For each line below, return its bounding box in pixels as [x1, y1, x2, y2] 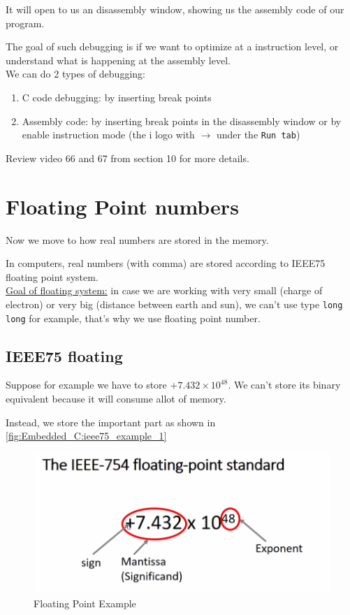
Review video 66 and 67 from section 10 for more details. [6, 150, 249, 165]
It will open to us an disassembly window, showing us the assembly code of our [6, 2, 344, 16]
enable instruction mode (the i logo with [22, 127, 195, 142]
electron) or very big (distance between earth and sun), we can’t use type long [6, 296, 343, 311]
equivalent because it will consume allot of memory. [6, 391, 226, 406]
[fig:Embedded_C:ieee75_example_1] [6, 428, 167, 443]
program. [6, 15, 45, 30]
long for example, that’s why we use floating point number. [6, 310, 261, 325]
